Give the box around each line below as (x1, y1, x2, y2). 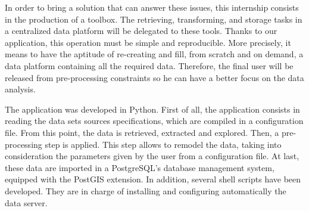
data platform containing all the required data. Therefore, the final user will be (5, 59, 294, 72)
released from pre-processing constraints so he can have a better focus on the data (5, 71, 304, 83)
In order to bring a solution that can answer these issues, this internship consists (5, 1, 299, 13)
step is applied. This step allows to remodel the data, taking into (45, 138, 282, 150)
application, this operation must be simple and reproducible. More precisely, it (5, 36, 291, 48)
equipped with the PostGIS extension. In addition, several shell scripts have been (5, 173, 301, 185)
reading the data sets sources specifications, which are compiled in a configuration (5, 114, 304, 127)
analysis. (5, 83, 36, 95)
